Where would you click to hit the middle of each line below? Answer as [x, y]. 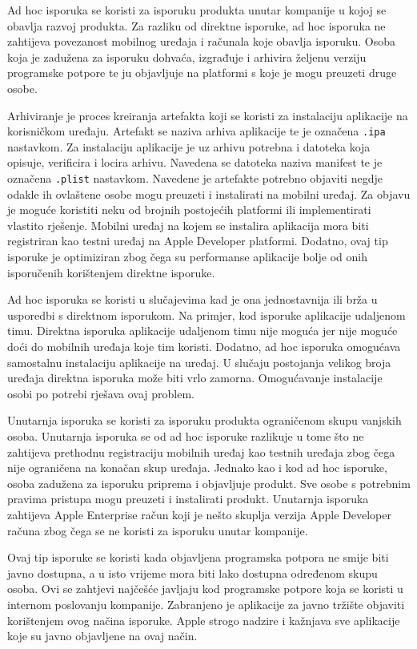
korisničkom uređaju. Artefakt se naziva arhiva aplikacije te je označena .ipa [196, 131]
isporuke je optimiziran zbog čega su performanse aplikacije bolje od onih [187, 257]
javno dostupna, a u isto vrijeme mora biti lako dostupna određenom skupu [192, 572]
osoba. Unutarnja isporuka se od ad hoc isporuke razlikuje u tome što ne [186, 435]
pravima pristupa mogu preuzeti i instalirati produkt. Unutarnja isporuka [188, 499]
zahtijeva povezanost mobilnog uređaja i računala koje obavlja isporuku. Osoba [201, 41]
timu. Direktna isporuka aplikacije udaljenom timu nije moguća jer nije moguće [202, 331]
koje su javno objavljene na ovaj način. [102, 636]
